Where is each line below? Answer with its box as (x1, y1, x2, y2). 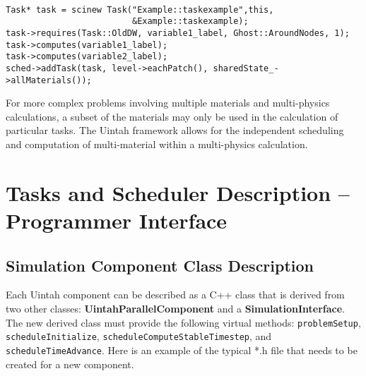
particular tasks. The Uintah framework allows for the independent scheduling (6, 123, 344, 138)
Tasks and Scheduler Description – (6, 178, 350, 207)
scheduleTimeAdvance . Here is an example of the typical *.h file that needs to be (6, 342, 358, 357)
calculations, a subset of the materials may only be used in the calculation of (6, 109, 338, 123)
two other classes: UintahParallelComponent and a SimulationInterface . (6, 301, 346, 315)
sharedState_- (213, 63, 279, 73)
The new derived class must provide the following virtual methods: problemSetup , (6, 315, 361, 329)
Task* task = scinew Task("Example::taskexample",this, (6, 4, 274, 15)
